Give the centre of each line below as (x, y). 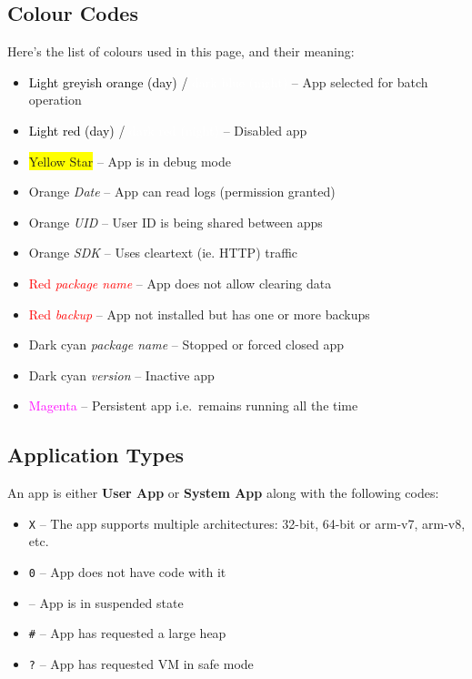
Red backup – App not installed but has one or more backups (199, 314)
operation (55, 100)
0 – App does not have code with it (127, 571)
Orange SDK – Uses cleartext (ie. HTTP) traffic (163, 253)
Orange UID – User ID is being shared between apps (176, 222)
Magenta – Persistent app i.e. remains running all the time (193, 405)
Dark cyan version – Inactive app (121, 375)
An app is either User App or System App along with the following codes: (223, 493)
